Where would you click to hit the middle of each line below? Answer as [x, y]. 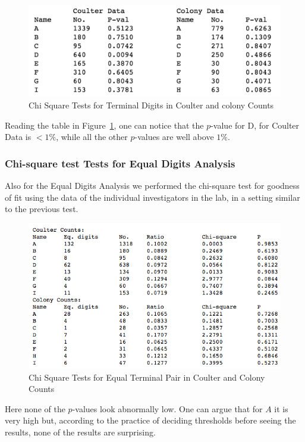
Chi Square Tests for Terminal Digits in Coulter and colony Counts [151, 105]
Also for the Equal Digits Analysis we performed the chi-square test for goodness [152, 186]
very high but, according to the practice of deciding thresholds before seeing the [150, 420]
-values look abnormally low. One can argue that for [167, 408]
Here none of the [35, 408]
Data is [18, 137]
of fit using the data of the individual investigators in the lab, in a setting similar [152, 197]
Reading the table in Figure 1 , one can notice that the [104, 125]
